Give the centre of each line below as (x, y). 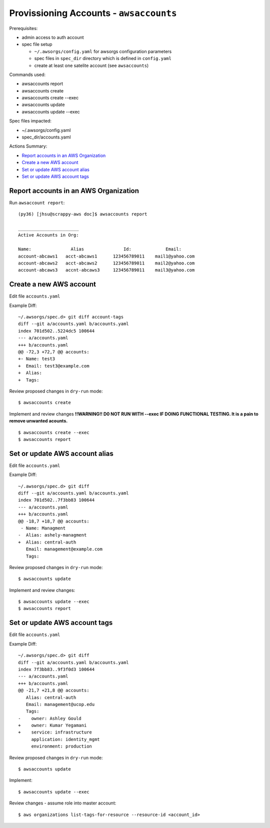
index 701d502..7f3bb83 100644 (56, 500)
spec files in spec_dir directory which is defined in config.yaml (103, 58)
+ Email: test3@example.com (54, 366)
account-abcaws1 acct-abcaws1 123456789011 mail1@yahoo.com (106, 256)
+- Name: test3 (37, 359)
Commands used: (27, 74)
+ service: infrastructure (55, 732)
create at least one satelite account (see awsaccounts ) (91, 65)
